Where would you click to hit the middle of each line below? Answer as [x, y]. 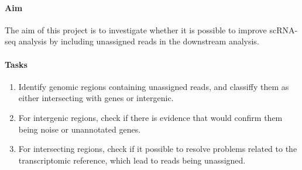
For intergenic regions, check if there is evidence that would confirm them [150, 117]
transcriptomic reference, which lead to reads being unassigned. [132, 160]
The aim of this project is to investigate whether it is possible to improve [136, 30]
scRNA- [284, 30]
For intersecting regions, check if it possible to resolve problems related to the [158, 149]
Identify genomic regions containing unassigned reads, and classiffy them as [154, 86]
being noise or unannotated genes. [80, 129]
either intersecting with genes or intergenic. [96, 98]
